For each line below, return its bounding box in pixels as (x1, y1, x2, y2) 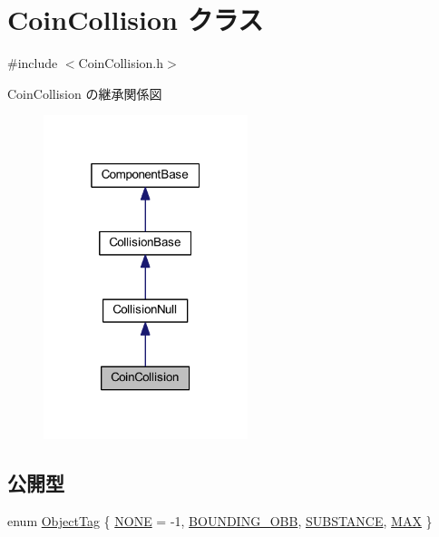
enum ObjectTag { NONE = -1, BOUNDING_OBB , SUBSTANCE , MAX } (7, 511, 433, 530)
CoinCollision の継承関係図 (7, 83, 162, 103)
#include (7, 54, 58, 73)
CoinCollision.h (78, 54, 163, 73)
